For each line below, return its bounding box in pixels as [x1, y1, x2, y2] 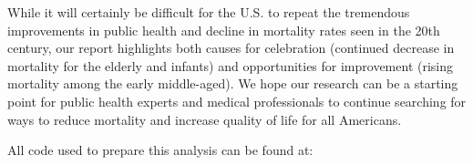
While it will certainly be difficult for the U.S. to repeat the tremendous [7, 3, 410, 21]
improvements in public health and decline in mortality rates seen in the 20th [7, 20, 440, 39]
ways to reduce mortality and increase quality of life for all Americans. [7, 109, 402, 129]
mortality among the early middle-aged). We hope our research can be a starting [7, 74, 458, 93]
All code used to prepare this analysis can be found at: [7, 140, 314, 160]
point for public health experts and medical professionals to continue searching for [7, 91, 467, 110]
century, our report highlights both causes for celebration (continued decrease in [7, 38, 455, 57]
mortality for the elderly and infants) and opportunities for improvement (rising [7, 56, 454, 75]
